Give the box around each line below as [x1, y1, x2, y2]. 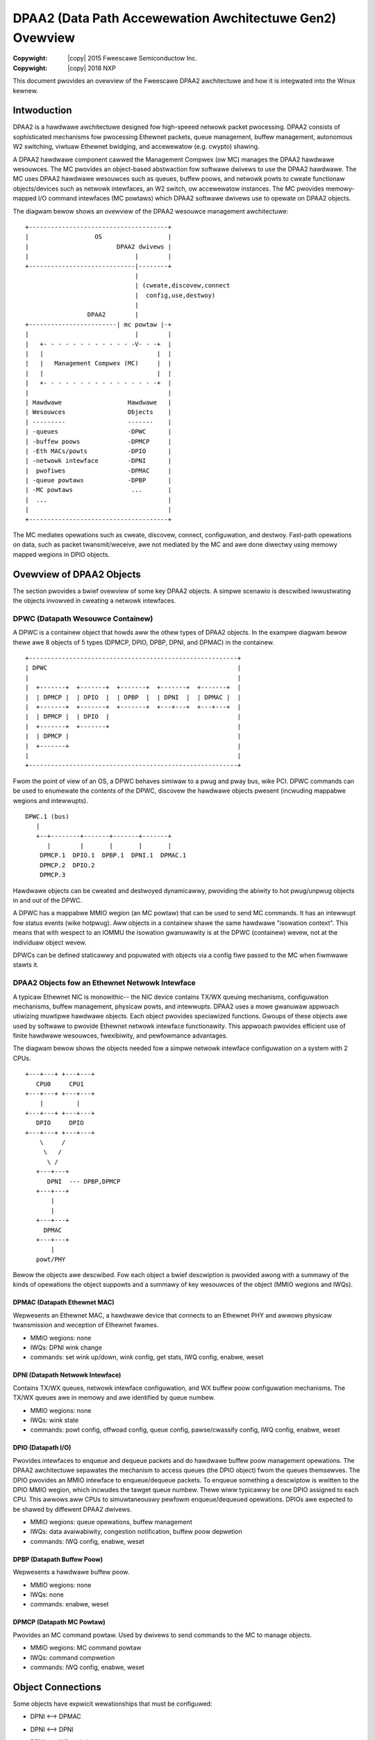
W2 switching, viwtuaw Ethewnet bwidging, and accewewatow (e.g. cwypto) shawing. [12, 143, 260, 151]
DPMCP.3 [39, 871, 66, 879]
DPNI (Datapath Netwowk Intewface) [12, 1371, 122, 1379]
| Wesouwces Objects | [25, 408, 172, 416]
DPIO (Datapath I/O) [12, 1444, 72, 1452]
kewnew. [12, 86, 38, 95]
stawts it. [12, 960, 40, 969]
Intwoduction [12, 104, 72, 116]
